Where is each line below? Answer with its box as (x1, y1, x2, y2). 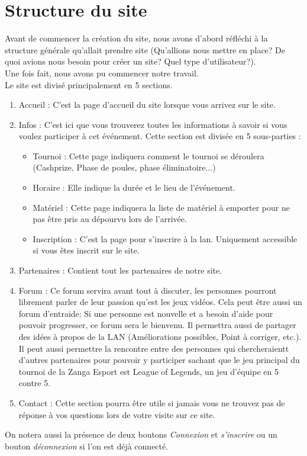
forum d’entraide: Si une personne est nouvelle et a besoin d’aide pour (18, 307, 273, 319)
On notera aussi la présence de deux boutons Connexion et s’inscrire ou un (5, 428, 277, 441)
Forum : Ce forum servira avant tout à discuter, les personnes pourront (18, 284, 277, 296)
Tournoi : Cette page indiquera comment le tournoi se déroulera (33, 149, 264, 162)
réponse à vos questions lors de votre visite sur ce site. (18, 408, 215, 420)
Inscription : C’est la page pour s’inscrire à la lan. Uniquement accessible (33, 232, 298, 245)
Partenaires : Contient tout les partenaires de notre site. (18, 264, 222, 277)
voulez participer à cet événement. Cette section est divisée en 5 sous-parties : (18, 130, 301, 142)
